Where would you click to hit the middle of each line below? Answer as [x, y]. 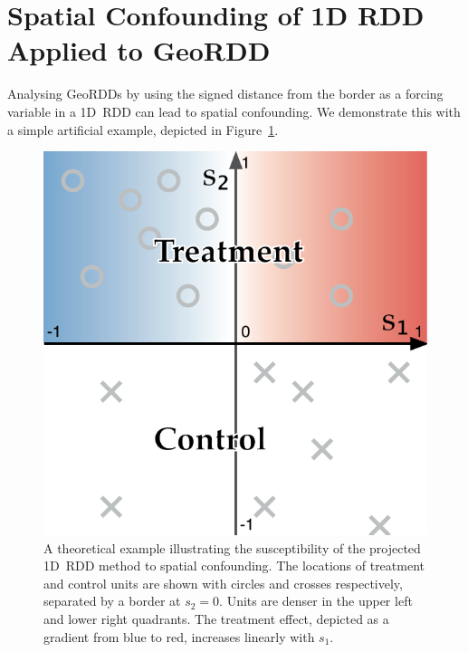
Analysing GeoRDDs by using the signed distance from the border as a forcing [225, 94]
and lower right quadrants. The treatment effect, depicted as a [216, 619]
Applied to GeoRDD [139, 50]
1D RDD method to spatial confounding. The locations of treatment [234, 566]
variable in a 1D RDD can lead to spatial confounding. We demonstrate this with [234, 111]
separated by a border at [112, 601]
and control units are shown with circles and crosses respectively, [223, 583]
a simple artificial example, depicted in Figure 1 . [143, 129]
